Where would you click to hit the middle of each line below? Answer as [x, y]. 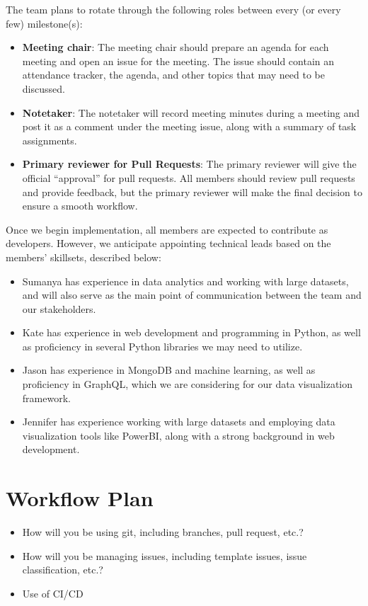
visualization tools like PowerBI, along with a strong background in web [178, 435]
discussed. [44, 88]
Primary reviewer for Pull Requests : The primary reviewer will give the [189, 164]
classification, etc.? [63, 570]
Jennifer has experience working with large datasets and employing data [179, 422]
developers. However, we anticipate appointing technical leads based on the [168, 243]
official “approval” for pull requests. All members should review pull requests [189, 177]
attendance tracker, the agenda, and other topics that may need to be [173, 75]
